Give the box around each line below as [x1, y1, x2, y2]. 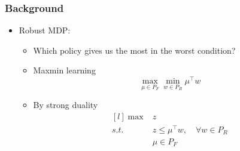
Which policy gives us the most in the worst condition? [33, 44, 236, 56]
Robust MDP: [19, 24, 71, 36]
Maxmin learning [33, 64, 96, 76]
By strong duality [33, 98, 98, 111]
